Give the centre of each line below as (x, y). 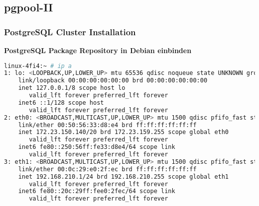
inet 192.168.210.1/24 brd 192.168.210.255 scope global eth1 (124, 176)
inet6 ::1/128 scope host (61, 103)
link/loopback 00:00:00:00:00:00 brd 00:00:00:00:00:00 (113, 81)
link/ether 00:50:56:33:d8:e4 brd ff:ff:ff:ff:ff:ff (107, 125)
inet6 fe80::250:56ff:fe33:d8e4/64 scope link (97, 147)
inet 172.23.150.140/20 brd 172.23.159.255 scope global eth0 (124, 132)
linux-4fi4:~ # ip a (38, 66)
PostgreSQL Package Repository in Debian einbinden (98, 50)
